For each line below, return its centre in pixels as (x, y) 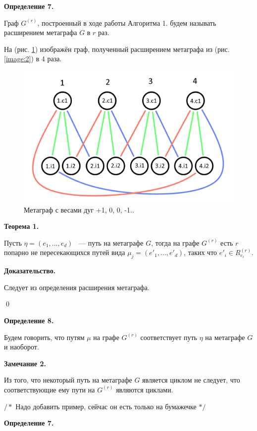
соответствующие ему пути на (50, 389)
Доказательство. (30, 271)
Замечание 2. (25, 363)
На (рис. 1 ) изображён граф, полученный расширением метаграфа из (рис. (117, 49)
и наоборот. (22, 347)
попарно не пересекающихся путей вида (65, 252)
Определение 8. (29, 320)
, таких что (201, 252)
